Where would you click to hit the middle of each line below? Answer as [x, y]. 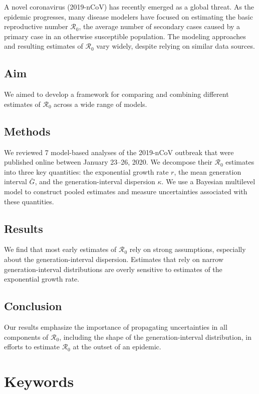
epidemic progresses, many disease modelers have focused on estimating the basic [128, 16]
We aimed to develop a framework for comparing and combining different [116, 94]
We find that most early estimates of [60, 249]
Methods [27, 131]
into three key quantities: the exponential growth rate [86, 171]
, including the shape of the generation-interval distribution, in [155, 337]
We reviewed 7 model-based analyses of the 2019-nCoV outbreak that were [119, 152]
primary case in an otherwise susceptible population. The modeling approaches [125, 36]
